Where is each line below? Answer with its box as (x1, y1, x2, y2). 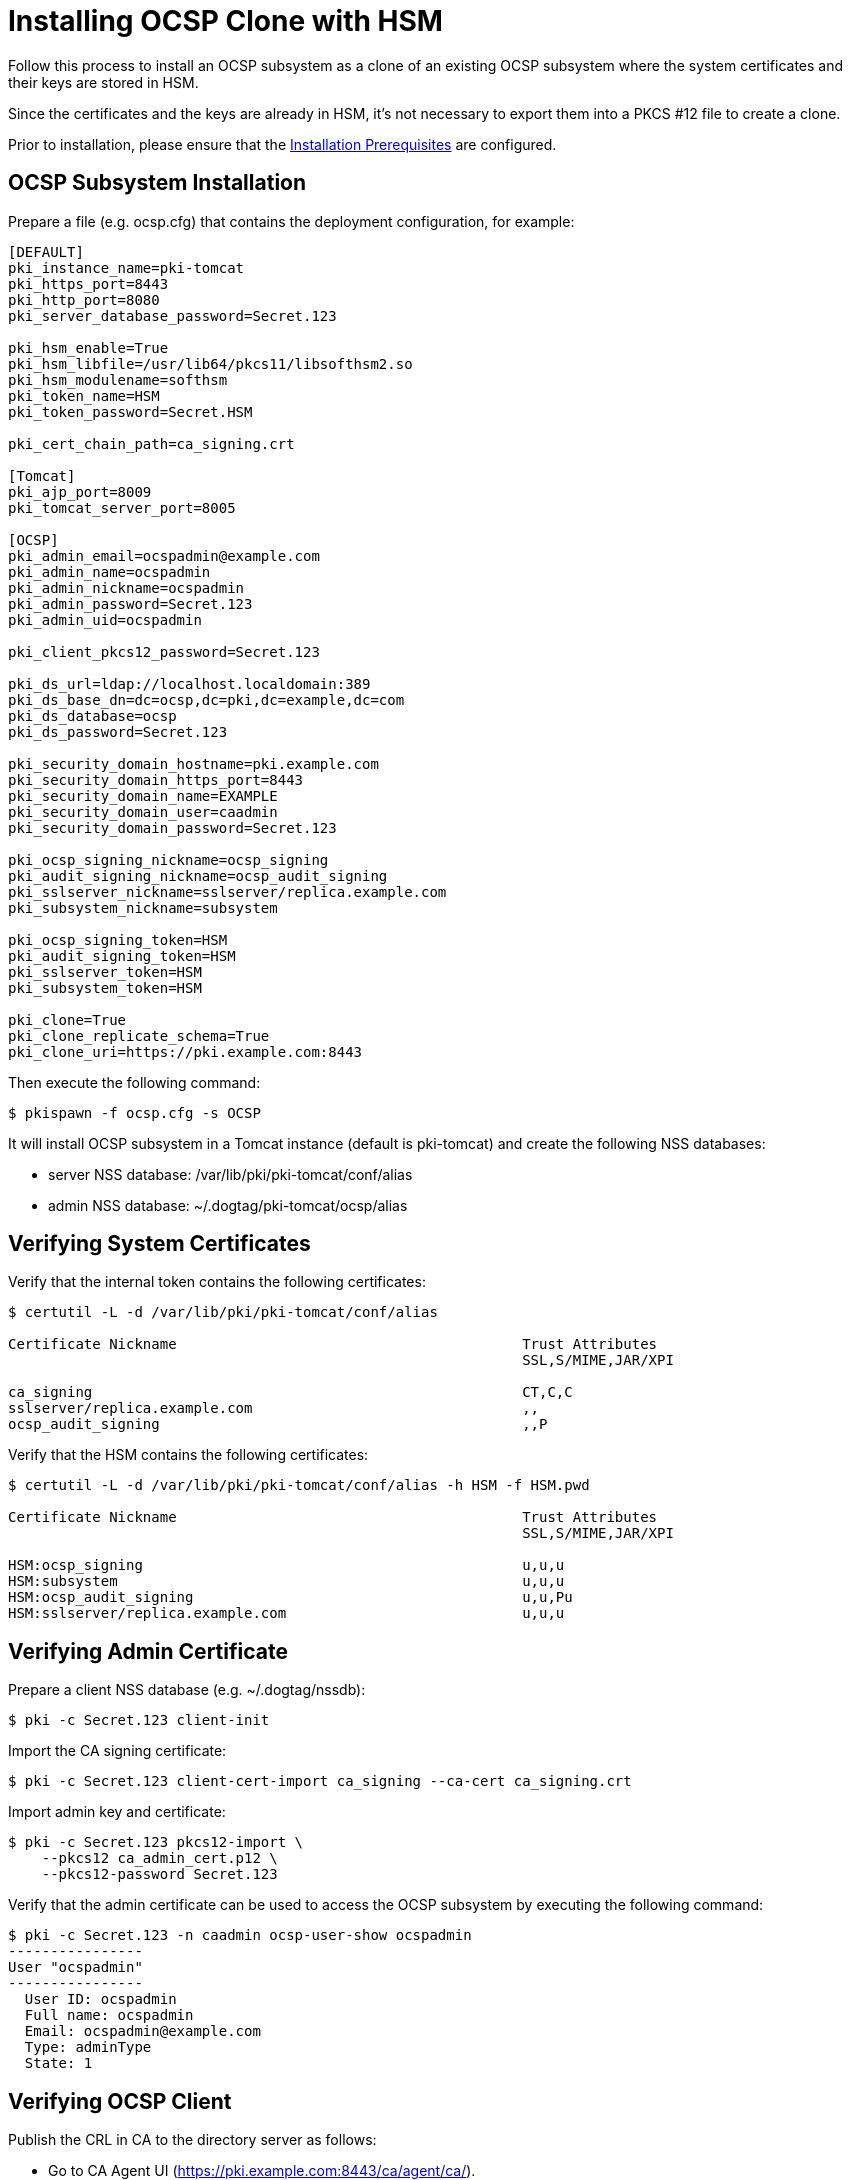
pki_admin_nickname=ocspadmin (8, 579, 245, 596)
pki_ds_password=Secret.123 (8, 723, 228, 740)
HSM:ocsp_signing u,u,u (8, 1557, 565, 1574)
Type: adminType (24, 2039, 152, 2056)
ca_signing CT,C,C (8, 1384, 573, 1401)
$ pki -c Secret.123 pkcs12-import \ (8, 1834, 304, 1851)
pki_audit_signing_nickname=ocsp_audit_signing (8, 867, 388, 884)
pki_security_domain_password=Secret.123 (8, 819, 337, 836)
